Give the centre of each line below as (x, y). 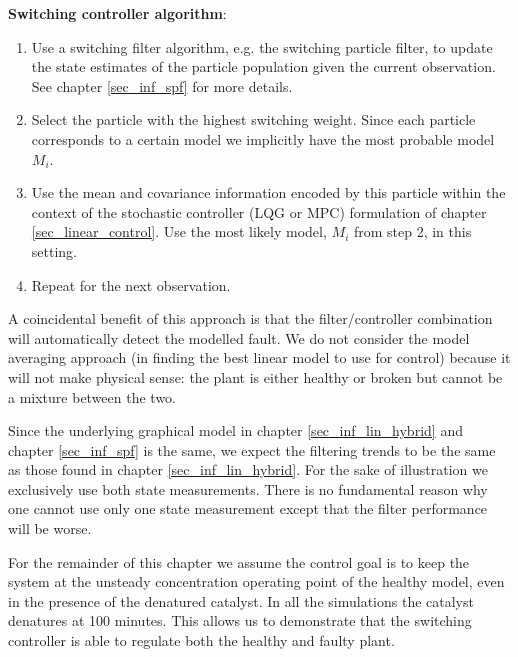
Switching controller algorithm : (117, 13)
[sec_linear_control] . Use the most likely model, (179, 231)
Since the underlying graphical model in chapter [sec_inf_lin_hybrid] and (235, 430)
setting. (54, 250)
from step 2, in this (412, 231)
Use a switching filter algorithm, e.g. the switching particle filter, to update (262, 46)
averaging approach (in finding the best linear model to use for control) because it (259, 357)
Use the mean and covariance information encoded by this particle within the (268, 192)
